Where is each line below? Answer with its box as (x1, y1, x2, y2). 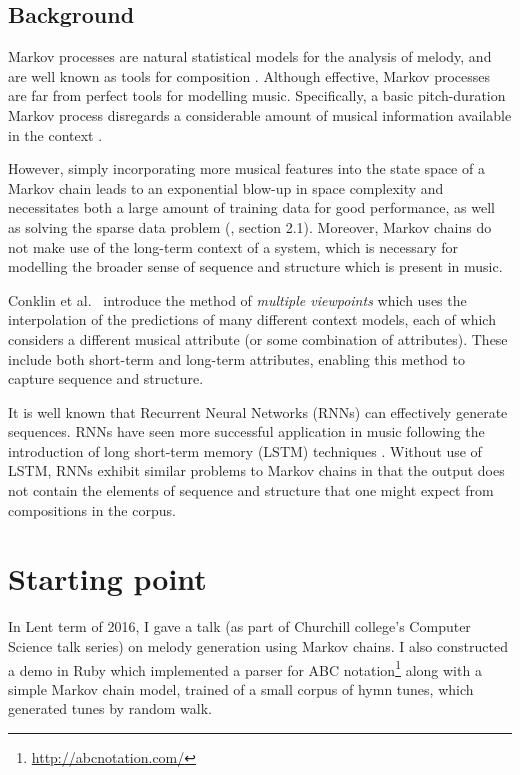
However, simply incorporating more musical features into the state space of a (8, 158, 485, 179)
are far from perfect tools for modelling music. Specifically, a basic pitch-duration (8, 85, 506, 106)
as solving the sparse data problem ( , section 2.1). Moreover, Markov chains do (8, 216, 492, 237)
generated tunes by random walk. (8, 698, 212, 719)
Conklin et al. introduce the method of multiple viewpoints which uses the (8, 289, 467, 310)
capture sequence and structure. (8, 368, 204, 389)
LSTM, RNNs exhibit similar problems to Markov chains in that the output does (8, 460, 505, 481)
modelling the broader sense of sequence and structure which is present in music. (8, 256, 503, 277)
